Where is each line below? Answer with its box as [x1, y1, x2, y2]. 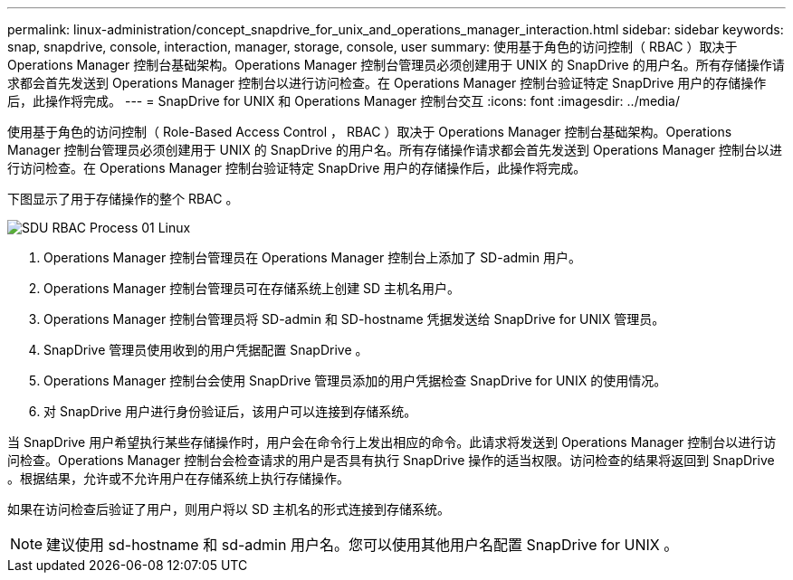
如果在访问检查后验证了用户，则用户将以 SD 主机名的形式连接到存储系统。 [7, 501, 450, 517]
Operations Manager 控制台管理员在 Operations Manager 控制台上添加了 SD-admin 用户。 [43, 250, 581, 265]
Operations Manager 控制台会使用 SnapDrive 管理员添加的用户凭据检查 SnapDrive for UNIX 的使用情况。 [43, 373, 667, 388]
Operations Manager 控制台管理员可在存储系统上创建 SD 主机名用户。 [43, 280, 461, 296]
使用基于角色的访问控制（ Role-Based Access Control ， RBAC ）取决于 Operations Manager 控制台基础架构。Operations [7, 124, 732, 139]
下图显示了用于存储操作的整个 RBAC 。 [7, 191, 239, 206]
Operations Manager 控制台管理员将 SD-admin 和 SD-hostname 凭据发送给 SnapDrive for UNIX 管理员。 [43, 311, 665, 327]
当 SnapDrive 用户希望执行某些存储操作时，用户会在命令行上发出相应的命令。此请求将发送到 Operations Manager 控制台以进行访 [7, 434, 777, 450]
